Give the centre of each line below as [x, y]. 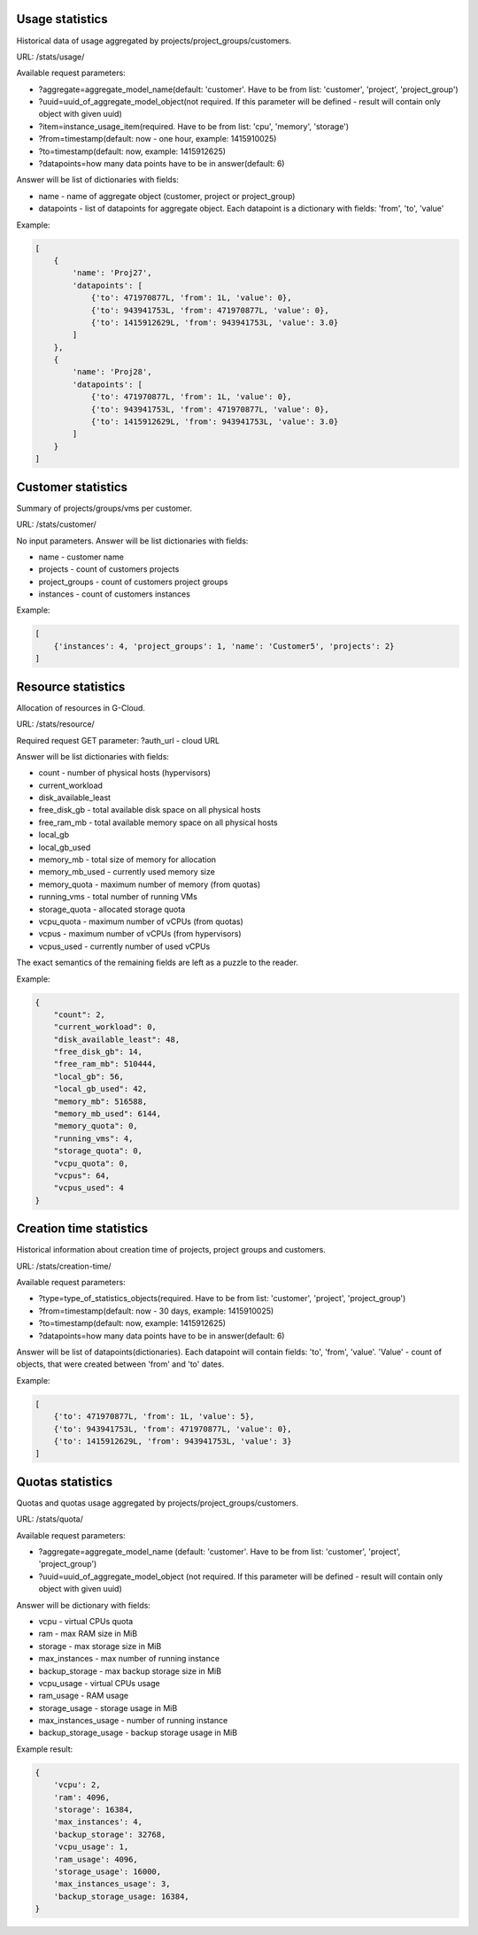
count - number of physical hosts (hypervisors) [125, 773]
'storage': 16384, [93, 1810]
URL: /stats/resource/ [55, 724]
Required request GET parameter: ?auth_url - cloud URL [118, 740]
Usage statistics [62, 19]
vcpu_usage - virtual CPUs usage [99, 1683]
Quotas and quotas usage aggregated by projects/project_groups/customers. [157, 1503]
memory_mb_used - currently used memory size [127, 872]
